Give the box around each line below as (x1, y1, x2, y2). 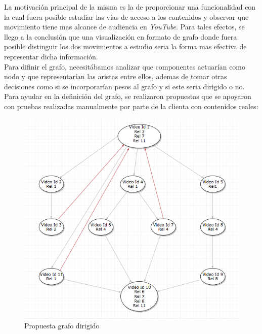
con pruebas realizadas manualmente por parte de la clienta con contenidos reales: (4, 101, 258, 111)
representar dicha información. (4, 51, 98, 61)
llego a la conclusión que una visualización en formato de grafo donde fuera (4, 31, 237, 42)
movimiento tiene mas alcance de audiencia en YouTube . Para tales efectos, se (4, 21, 245, 32)
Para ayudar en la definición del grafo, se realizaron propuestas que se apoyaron (4, 91, 251, 102)
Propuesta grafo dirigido (24, 320, 100, 331)
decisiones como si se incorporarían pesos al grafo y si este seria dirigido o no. (4, 81, 245, 91)
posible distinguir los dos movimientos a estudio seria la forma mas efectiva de (4, 41, 247, 52)
